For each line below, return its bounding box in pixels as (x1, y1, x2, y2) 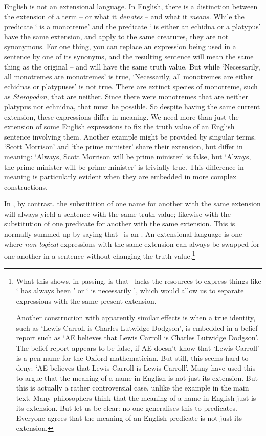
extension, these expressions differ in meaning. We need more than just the (4, 111, 239, 122)
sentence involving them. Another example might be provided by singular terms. (4, 131, 256, 142)
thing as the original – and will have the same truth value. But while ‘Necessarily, (4, 61, 260, 72)
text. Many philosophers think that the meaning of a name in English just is (16, 393, 256, 403)
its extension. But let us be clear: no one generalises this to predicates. (16, 402, 237, 413)
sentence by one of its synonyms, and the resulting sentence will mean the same (4, 51, 254, 61)
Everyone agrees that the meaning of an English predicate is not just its (16, 412, 242, 423)
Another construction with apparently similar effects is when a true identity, (16, 312, 255, 323)
